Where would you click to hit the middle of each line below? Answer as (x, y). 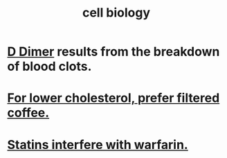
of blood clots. (49, 67)
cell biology (116, 13)
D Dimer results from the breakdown (113, 52)
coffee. (28, 113)
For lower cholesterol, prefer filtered (113, 98)
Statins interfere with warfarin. (98, 144)
